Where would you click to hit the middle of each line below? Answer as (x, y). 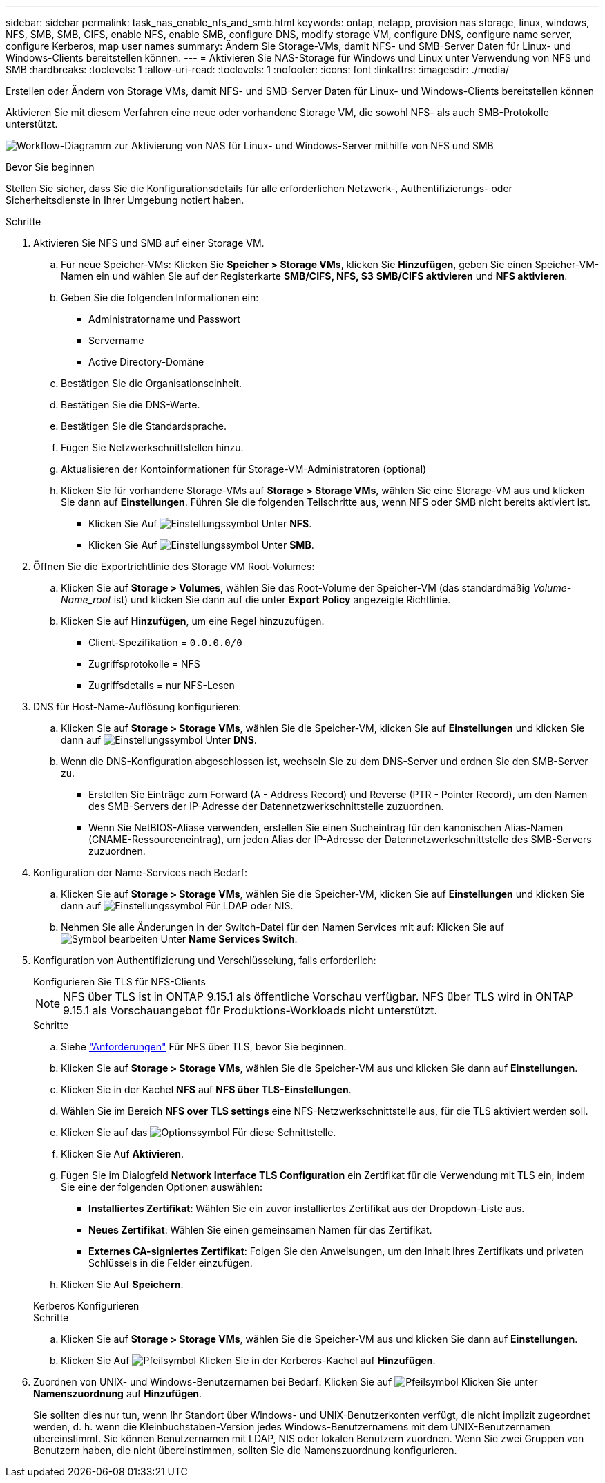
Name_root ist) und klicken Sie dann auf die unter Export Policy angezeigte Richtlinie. (256, 599)
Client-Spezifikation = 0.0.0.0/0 (165, 642)
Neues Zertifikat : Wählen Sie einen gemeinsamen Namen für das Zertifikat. (260, 1230)
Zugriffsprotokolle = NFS (144, 664)
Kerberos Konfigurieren (86, 1306)
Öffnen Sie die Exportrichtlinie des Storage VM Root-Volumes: (174, 566)
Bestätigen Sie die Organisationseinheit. (152, 383)
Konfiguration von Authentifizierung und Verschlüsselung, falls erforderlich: (205, 960)
